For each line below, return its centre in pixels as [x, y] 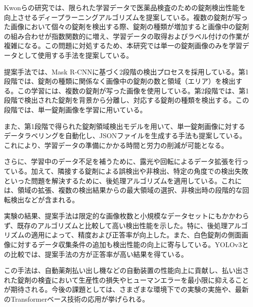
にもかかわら [228, 216]
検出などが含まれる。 [45, 199]
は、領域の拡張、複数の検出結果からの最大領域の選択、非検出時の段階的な [123, 190]
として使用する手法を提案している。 [75, 55]
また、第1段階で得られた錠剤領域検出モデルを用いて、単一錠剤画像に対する [125, 126]
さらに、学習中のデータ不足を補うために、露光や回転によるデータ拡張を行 [123, 161]
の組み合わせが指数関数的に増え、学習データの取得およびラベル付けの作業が [126, 36]
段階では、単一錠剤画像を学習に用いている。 [75, 109]
